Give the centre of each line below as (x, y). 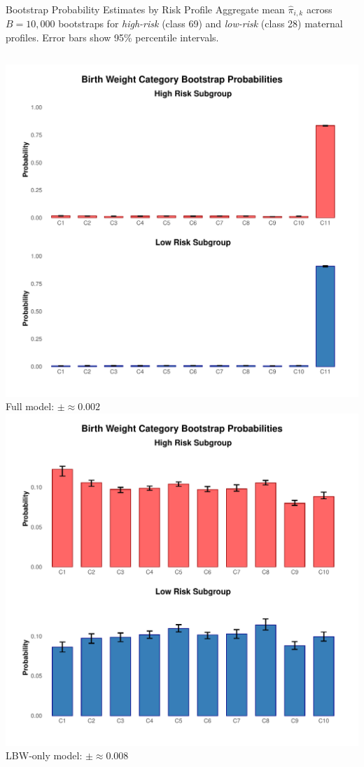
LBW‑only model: (44, 755)
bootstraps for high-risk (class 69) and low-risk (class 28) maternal (201, 23)
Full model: (30, 406)
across (319, 9)
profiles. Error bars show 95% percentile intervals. (112, 38)
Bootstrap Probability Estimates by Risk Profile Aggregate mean (145, 9)
